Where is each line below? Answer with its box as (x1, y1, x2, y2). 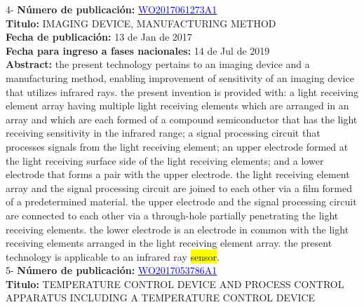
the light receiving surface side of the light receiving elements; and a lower (6, 153, 324, 168)
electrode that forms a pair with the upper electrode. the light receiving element (6, 167, 350, 182)
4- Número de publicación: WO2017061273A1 (6, 2, 217, 16)
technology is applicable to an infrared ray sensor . (6, 249, 220, 264)
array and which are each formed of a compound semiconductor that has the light (6, 111, 358, 126)
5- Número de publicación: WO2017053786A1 (6, 263, 217, 278)
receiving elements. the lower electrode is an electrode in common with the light (6, 221, 349, 236)
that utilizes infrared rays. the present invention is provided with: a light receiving (6, 84, 359, 99)
